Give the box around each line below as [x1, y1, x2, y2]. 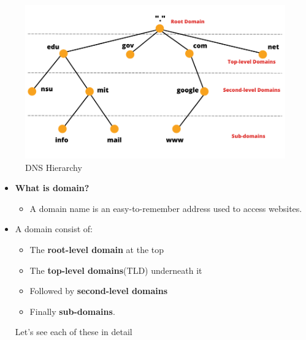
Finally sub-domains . [29, 304, 115, 317]
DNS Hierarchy [25, 161, 82, 173]
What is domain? [15, 181, 90, 194]
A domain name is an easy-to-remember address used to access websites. [29, 202, 302, 214]
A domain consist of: [15, 222, 93, 235]
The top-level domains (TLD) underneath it [29, 263, 202, 276]
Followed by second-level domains [29, 284, 168, 297]
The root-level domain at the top [29, 243, 164, 256]
